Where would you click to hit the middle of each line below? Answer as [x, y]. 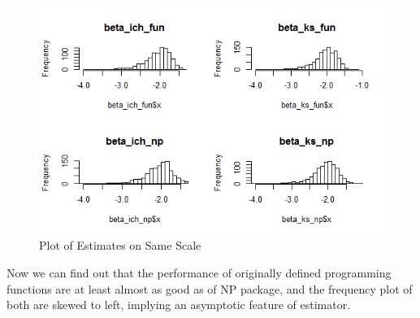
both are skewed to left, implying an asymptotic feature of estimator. [179, 305]
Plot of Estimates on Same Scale [120, 245]
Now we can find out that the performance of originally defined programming [199, 273]
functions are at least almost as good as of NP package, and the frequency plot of [210, 288]
